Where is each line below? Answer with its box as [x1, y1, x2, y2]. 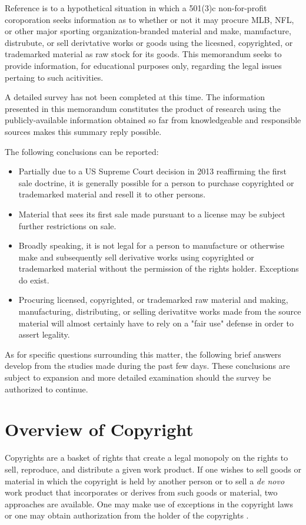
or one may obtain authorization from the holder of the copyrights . [5, 509, 249, 521]
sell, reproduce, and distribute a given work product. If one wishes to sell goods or [5, 463, 301, 475]
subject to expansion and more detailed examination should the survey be [5, 371, 271, 384]
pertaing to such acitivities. [5, 71, 104, 83]
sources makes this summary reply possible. [5, 125, 162, 137]
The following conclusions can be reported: [5, 145, 159, 157]
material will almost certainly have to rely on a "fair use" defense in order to [18, 316, 294, 329]
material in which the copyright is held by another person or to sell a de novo [5, 474, 285, 487]
